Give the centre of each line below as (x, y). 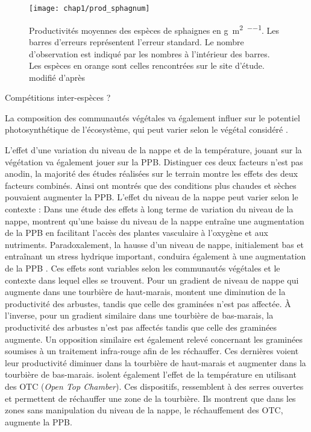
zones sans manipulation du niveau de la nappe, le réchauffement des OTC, (144, 410)
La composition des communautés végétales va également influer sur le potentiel (152, 117)
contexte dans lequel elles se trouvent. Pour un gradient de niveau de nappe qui (152, 280)
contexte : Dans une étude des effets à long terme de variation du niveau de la (149, 209)
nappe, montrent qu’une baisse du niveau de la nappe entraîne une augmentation (155, 221)
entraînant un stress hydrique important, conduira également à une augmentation (155, 256)
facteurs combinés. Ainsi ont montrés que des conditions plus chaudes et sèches (151, 185)
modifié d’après (57, 77)
